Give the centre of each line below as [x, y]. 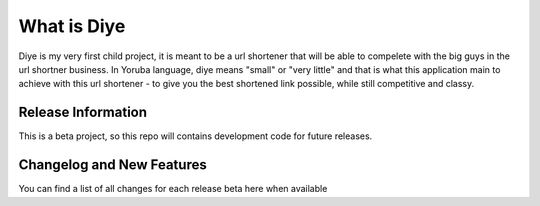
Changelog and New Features [112, 165]
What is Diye [72, 26]
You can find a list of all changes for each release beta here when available [173, 189]
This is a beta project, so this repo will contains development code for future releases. [195, 136]
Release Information [83, 112]
